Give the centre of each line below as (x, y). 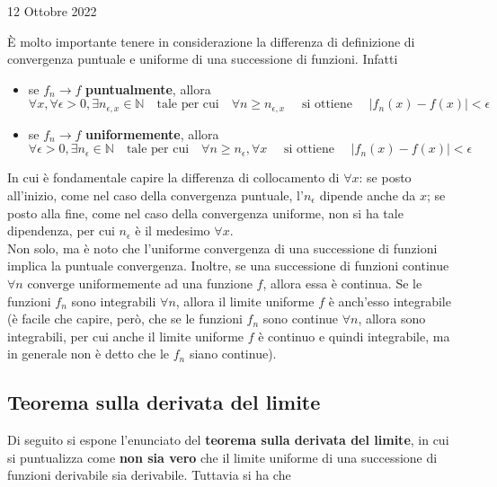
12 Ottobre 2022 (52, 11)
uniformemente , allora (152, 133)
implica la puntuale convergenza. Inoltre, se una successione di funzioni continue (228, 266)
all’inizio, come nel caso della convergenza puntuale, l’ (155, 195)
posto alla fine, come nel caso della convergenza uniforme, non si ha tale (205, 213)
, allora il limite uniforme (245, 301)
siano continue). (233, 354)
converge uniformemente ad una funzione (140, 283)
